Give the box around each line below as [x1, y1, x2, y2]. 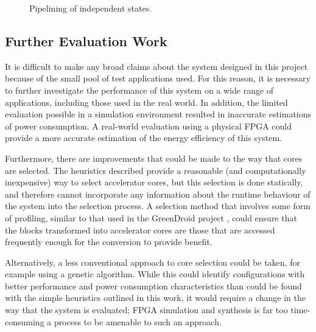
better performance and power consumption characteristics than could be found [5, 279, 302, 292]
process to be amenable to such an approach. [54, 315, 222, 328]
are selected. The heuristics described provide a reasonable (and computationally [5, 164, 306, 176]
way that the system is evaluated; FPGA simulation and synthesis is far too [5, 303, 288, 316]
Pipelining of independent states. [29, 2, 152, 14]
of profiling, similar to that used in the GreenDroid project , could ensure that [5, 211, 297, 224]
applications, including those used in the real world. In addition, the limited [5, 95, 288, 108]
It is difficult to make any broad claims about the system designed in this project [5, 60, 308, 72]
